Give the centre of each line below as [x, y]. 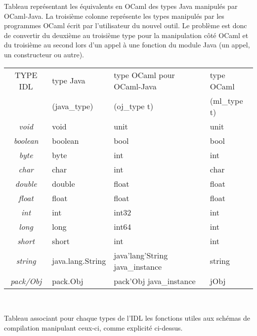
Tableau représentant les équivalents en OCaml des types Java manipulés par [121, 6]
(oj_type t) [134, 106]
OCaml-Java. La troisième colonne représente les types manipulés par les [114, 16]
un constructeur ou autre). [44, 54]
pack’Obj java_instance [155, 281]
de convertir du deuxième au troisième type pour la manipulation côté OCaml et [126, 35]
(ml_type [226, 100]
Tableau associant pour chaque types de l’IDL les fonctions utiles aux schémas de [127, 318]
